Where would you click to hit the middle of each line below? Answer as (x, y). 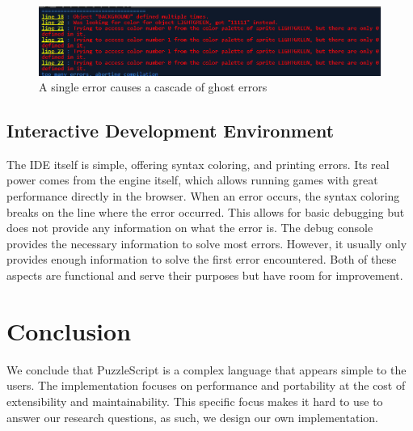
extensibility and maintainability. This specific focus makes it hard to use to (195, 401)
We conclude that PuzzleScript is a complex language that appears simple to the (206, 369)
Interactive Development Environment (171, 131)
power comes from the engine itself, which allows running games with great (192, 180)
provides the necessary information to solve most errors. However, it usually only (207, 243)
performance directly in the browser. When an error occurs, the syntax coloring (203, 196)
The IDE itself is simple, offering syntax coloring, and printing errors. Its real (198, 164)
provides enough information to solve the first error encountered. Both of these (202, 259)
